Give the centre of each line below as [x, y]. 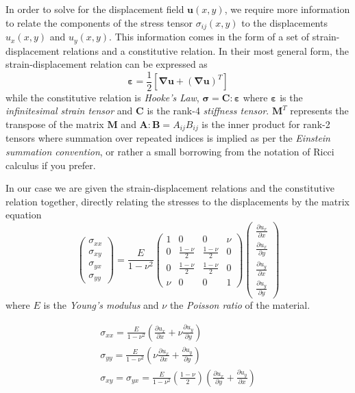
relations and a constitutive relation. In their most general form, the [206, 50]
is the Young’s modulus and [101, 305]
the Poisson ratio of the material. [240, 305]
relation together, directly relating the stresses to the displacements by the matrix [177, 201]
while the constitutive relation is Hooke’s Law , [102, 97]
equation [24, 215]
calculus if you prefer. [51, 165]
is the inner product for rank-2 [266, 124]
